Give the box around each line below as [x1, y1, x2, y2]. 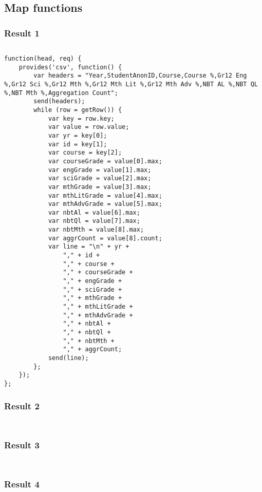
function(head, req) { [4, 55, 82, 62]
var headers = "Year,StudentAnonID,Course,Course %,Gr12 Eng [33, 72, 247, 80]
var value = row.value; [48, 123, 129, 131]
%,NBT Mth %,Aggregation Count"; [4, 89, 118, 97]
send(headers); [33, 98, 85, 105]
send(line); [48, 354, 89, 362]
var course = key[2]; [48, 149, 122, 157]
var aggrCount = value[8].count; [48, 234, 162, 242]
